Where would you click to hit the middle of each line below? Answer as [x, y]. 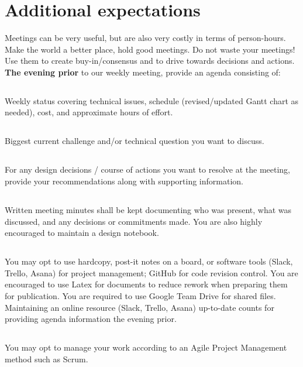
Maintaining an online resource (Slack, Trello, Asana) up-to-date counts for [140, 307]
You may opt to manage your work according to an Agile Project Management [146, 347]
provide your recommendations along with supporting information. [124, 181]
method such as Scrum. [47, 359]
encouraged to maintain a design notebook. [82, 233]
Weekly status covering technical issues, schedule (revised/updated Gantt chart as [152, 100]
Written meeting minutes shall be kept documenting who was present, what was [148, 210]
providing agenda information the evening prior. [91, 319]
